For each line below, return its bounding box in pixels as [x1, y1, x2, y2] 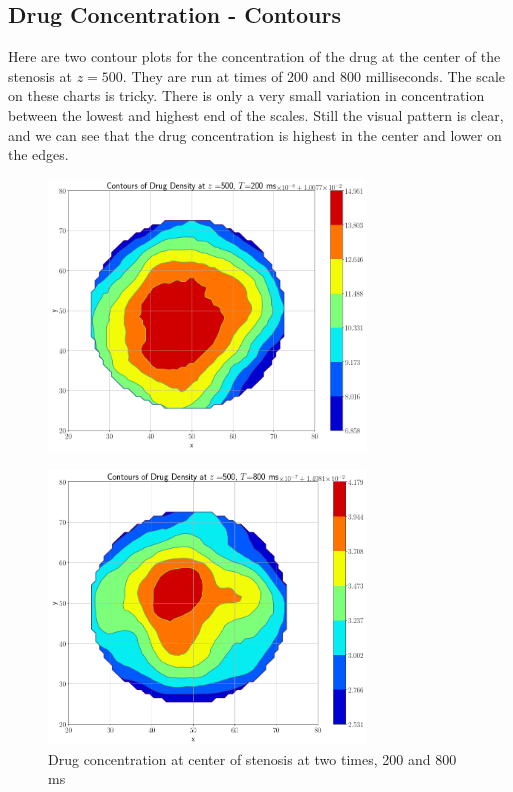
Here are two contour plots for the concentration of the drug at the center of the [8, 46, 501, 67]
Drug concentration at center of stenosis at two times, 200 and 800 [48, 748, 457, 769]
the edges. [8, 144, 69, 165]
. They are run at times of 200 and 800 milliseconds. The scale [122, 65, 506, 86]
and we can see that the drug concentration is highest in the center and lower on [8, 124, 502, 145]
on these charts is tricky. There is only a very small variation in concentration [8, 85, 485, 106]
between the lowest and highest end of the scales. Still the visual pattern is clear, [8, 104, 504, 125]
